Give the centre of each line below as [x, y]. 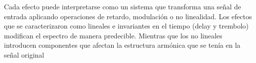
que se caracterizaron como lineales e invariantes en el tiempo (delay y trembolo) [127, 26]
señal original [24, 54]
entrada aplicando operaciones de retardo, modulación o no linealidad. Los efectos [128, 16]
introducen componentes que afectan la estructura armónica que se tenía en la [122, 45]
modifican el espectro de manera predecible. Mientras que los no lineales [113, 35]
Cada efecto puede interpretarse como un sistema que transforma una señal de [123, 6]
